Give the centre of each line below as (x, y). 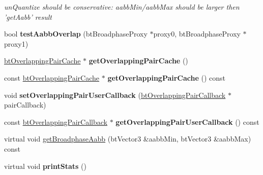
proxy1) (16, 43)
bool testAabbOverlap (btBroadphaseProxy (76, 34)
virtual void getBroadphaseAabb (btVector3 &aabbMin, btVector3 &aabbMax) (128, 139)
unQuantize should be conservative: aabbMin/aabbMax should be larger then (122, 7)
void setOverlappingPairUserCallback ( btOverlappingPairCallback (115, 95)
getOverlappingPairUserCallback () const (187, 121)
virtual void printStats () (45, 166)
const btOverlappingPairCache (52, 77)
